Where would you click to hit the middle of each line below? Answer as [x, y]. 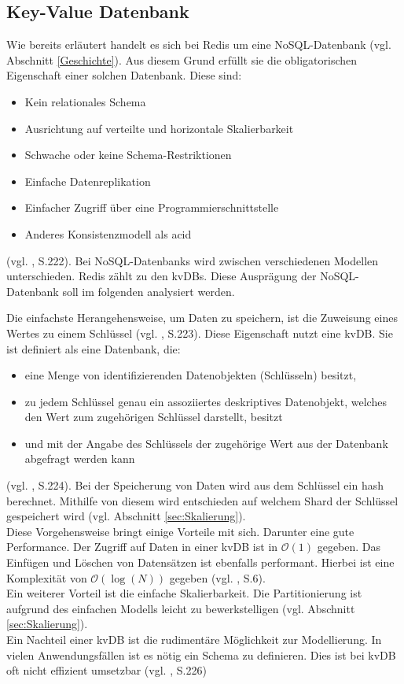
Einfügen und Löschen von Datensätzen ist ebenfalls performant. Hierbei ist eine [200, 562]
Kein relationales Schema [85, 101]
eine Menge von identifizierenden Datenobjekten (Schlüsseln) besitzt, [191, 375]
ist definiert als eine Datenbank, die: [94, 348]
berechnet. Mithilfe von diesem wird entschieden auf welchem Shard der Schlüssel [202, 500]
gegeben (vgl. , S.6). [217, 577]
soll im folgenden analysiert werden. [149, 291]
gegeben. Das [349, 547]
